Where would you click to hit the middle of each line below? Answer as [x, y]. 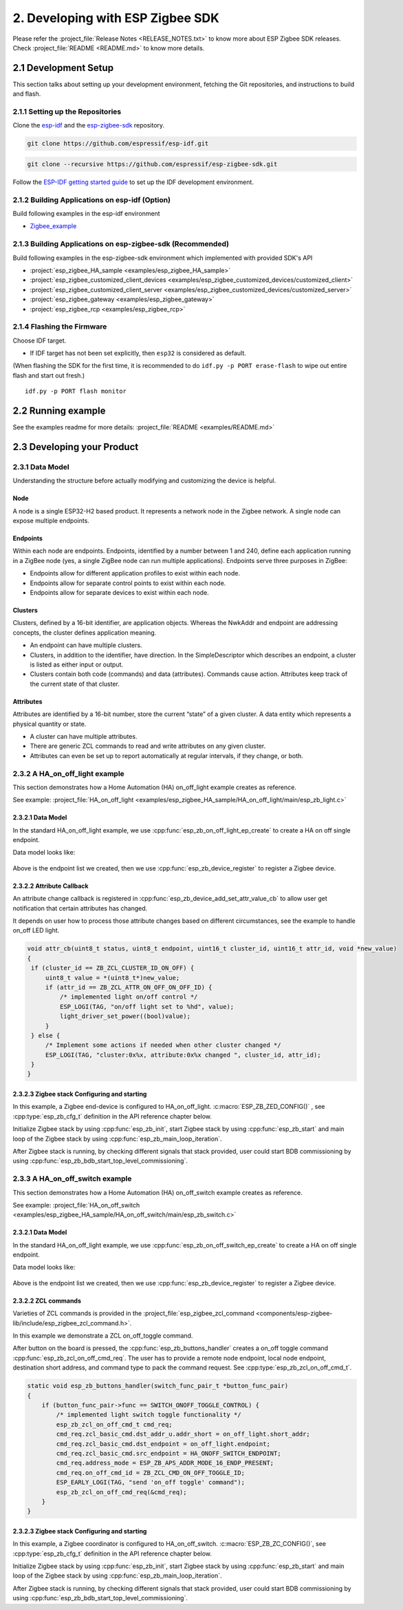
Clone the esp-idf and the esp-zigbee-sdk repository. [89, 125]
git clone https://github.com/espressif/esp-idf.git [118, 144]
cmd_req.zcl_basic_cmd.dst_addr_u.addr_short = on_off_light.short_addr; [183, 1434]
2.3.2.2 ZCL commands [47, 1301]
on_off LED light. [36, 930]
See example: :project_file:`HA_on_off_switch [76, 1205]
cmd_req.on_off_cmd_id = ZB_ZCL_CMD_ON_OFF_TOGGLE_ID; [151, 1473]
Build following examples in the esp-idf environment [87, 214]
